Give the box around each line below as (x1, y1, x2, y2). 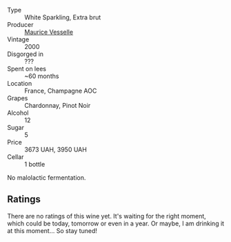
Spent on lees (7, 65, 47, 73)
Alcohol (7, 109, 29, 117)
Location (7, 80, 32, 87)
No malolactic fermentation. (7, 174, 86, 182)
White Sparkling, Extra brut (24, 13, 101, 21)
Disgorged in (7, 50, 43, 58)
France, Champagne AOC (24, 86, 97, 95)
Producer (7, 21, 34, 28)
